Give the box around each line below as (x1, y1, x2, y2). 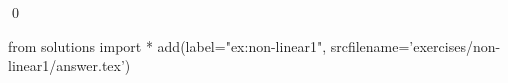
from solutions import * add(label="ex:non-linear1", (8, 35, 327, 56)
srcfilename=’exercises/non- (330, 35, 501, 56)
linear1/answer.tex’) (8, 55, 131, 76)
